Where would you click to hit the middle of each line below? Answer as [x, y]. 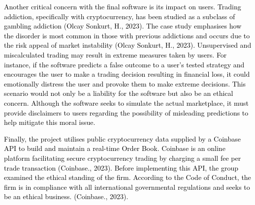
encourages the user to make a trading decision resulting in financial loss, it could [127, 74]
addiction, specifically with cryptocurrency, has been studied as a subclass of [120, 16]
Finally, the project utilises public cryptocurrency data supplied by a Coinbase [122, 138]
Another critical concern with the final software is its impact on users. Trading [123, 6]
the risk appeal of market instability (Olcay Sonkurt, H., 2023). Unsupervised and [128, 45]
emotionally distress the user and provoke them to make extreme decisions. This [125, 83]
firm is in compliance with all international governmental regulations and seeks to [127, 187]
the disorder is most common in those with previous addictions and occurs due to [127, 35]
